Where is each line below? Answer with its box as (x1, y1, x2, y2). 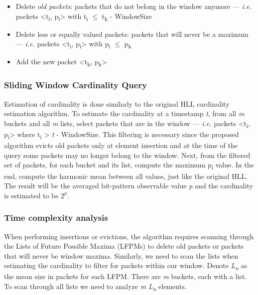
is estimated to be (4, 190, 59, 200)
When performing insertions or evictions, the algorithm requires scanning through (4, 231, 254, 241)
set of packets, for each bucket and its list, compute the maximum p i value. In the (4, 159, 254, 171)
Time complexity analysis (4, 211, 108, 224)
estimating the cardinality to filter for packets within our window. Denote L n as (4, 260, 248, 272)
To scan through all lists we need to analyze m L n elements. (4, 281, 187, 293)
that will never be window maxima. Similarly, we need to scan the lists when (4, 250, 239, 261)
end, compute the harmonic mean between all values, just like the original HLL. (4, 170, 248, 181)
